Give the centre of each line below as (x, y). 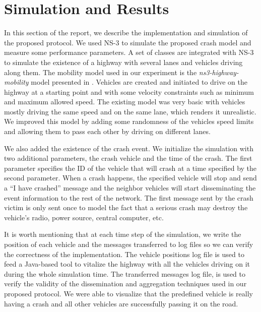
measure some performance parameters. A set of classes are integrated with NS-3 (129, 52)
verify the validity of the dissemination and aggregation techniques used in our (125, 284)
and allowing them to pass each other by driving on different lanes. (107, 131)
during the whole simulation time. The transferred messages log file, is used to (125, 273)
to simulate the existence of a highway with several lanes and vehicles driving (123, 62)
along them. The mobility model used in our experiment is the (101, 72)
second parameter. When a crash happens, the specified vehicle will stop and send (130, 178)
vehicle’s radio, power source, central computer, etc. (84, 217)
